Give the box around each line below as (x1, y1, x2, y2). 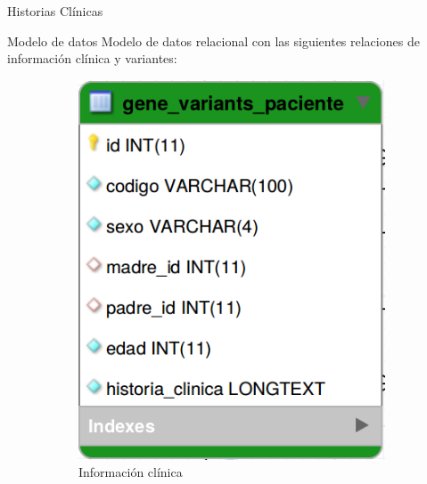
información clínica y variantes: (7, 49, 177, 68)
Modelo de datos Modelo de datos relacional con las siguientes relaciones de (7, 31, 420, 50)
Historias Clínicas (7, 2, 103, 20)
